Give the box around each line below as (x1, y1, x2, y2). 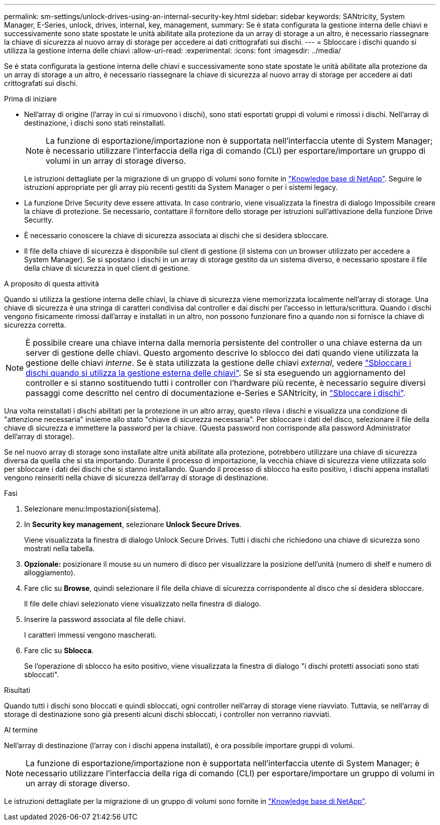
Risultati (4, 686, 31, 694)
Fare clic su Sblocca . (24, 646, 94, 655)
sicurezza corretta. (4, 321, 66, 329)
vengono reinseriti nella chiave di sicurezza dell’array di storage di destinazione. (4, 473, 269, 482)
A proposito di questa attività (4, 279, 99, 288)
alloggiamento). (24, 568, 75, 577)
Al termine (4, 726, 38, 734)
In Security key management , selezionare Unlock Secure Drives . (24, 520, 242, 529)
